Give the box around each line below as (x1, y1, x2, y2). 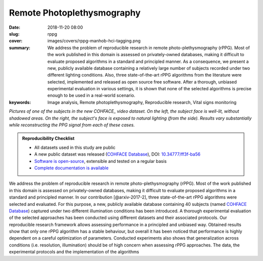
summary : (9, 44, 31, 51)
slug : (9, 31, 19, 37)
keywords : (9, 99, 31, 105)
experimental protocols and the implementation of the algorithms (9, 249, 139, 255)
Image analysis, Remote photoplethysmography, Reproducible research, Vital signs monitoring (47, 99, 237, 105)
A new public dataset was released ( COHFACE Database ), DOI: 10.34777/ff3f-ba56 (34, 151, 201, 157)
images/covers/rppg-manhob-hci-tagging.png (47, 38, 141, 44)
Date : (9, 24, 20, 30)
